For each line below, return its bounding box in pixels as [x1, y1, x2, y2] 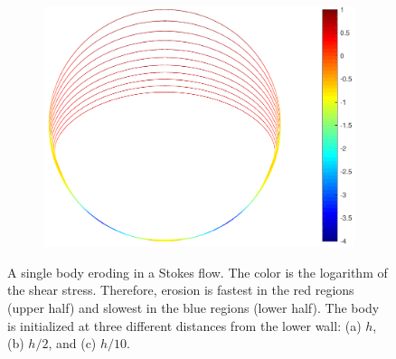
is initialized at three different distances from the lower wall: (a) [7, 316, 362, 335]
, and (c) [48, 334, 97, 353]
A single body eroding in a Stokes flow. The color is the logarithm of [7, 262, 388, 281]
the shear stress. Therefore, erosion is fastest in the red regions [7, 280, 354, 299]
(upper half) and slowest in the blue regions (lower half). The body [7, 298, 380, 317]
